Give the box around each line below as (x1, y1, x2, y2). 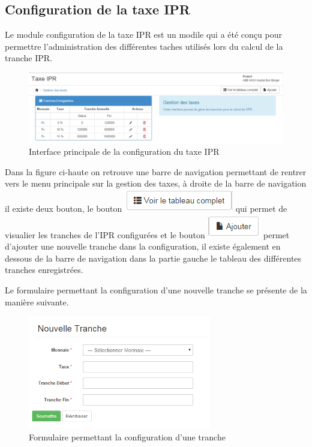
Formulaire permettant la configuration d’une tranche (29, 430, 226, 443)
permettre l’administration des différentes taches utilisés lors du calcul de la (5, 40, 283, 52)
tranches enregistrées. (5, 263, 83, 276)
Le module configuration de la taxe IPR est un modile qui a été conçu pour (5, 28, 282, 41)
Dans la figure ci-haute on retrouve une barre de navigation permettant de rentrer (5, 165, 307, 178)
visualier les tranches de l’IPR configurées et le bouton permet (5, 228, 290, 241)
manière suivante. (5, 295, 69, 308)
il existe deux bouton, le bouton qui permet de (5, 202, 287, 214)
